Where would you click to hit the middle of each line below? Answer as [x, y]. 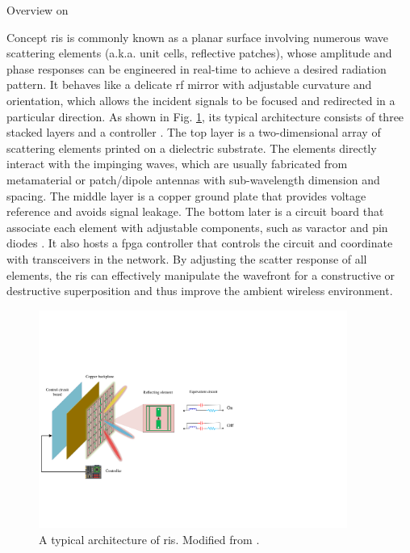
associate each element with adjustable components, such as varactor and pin [197, 227]
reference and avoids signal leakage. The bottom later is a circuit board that [195, 211]
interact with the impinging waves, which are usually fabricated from [177, 164]
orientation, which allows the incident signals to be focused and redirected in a [201, 100]
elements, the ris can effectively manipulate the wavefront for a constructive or [201, 274]
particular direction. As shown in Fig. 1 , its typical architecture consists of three [205, 116]
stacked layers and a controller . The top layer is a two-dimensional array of [194, 132]
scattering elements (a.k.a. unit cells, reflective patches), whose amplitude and [199, 53]
